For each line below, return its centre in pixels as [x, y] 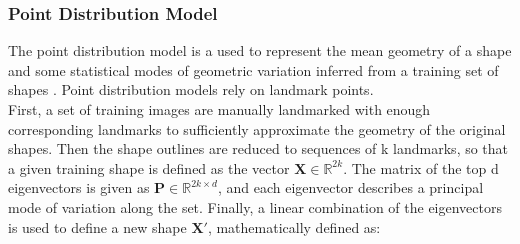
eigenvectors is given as [79, 187]
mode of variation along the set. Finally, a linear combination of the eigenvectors [255, 206]
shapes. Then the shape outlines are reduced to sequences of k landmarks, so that [258, 148]
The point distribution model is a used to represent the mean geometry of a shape [260, 50]
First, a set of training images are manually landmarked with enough [219, 109]
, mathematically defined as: [294, 226]
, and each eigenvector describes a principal [350, 187]
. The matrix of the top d [421, 167]
